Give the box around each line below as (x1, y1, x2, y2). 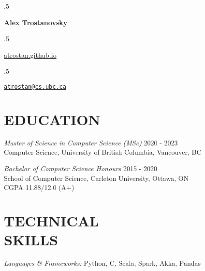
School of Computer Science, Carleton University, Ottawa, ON (4, 173, 189, 183)
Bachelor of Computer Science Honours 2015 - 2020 (4, 163, 157, 173)
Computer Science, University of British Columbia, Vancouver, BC (4, 147, 202, 157)
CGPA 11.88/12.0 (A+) (4, 182, 74, 192)
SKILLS (4, 230, 58, 250)
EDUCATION (4, 109, 101, 129)
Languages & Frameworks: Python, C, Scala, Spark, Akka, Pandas (4, 258, 201, 268)
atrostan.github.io (4, 49, 57, 60)
